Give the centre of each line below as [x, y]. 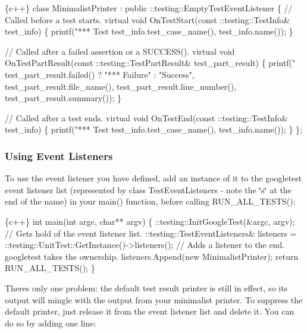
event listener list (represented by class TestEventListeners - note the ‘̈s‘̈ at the [148, 189]
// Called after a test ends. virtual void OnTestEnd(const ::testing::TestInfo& [146, 117]
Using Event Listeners [59, 155]
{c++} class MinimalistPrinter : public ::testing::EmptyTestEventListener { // [149, 8]
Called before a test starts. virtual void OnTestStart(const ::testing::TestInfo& [148, 19]
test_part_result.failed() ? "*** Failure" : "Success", [100, 74]
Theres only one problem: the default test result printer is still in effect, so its [146, 288]
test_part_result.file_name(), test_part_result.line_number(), [121, 86]
